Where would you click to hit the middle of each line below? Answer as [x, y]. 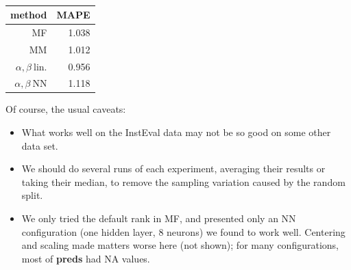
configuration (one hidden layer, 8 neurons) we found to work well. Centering [183, 231]
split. [32, 195]
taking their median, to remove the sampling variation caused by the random [183, 181]
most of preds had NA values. [86, 258]
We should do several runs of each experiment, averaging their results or [173, 168]
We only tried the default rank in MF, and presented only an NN [159, 218]
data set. [40, 145]
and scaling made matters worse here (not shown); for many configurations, [180, 245]
